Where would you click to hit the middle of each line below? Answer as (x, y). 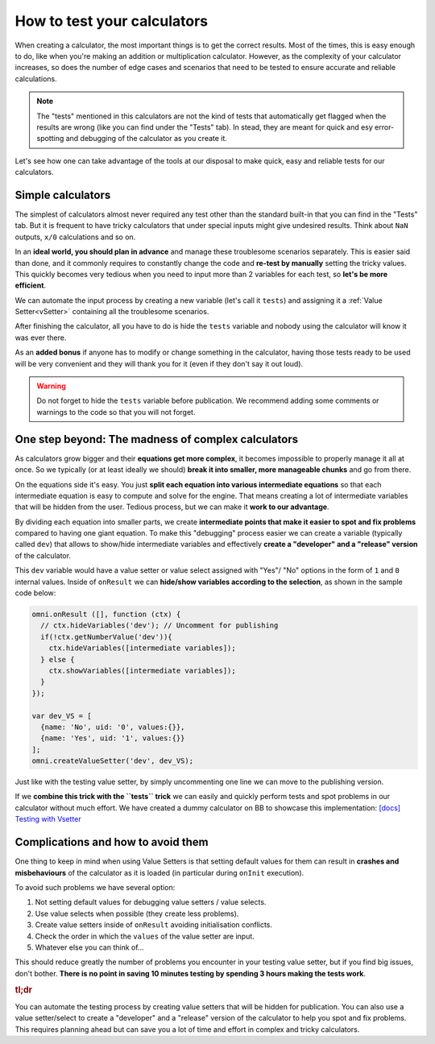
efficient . (31, 285)
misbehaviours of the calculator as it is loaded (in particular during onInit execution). (159, 872)
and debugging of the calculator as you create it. (146, 139)
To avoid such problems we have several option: (95, 887)
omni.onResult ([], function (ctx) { (106, 615)
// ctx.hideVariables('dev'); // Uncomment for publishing (159, 626)
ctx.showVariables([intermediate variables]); (143, 670)
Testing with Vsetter (48, 819)
